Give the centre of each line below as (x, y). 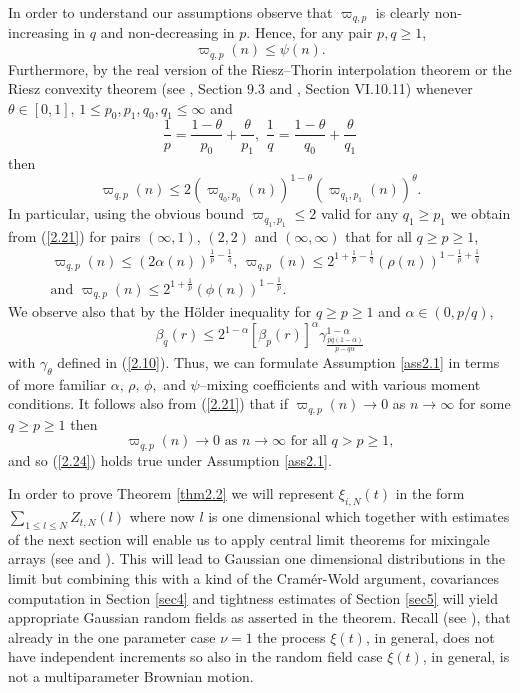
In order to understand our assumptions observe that (170, 12)
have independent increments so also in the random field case (195, 656)
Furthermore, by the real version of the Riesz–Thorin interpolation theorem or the (260, 68)
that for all (378, 235)
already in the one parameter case (112, 636)
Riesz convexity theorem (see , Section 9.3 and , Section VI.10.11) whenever (240, 88)
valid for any (359, 213)
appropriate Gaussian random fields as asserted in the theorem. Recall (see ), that (259, 617)
